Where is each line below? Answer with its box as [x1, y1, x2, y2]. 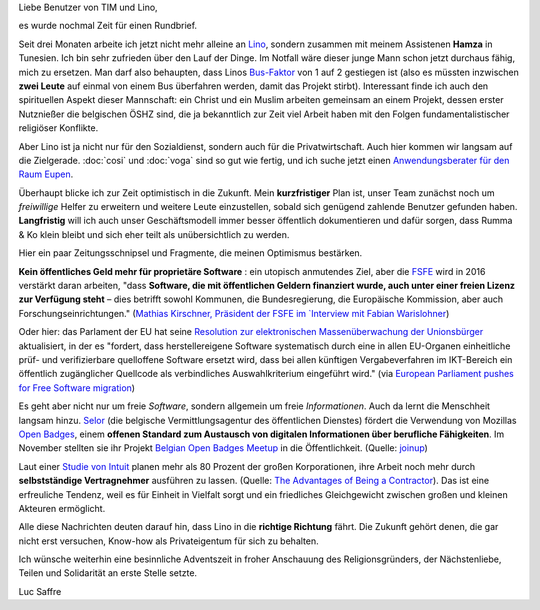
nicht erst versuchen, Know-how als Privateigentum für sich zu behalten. [18, 535, 319, 547]
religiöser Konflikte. [18, 122, 99, 134]
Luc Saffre [18, 585, 62, 597]
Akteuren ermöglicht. [18, 502, 106, 514]
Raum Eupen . [18, 168, 74, 180]
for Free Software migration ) [18, 381, 135, 394]
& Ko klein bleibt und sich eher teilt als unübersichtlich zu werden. [18, 228, 290, 240]
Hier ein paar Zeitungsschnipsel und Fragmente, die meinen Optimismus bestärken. [18, 247, 363, 259]
